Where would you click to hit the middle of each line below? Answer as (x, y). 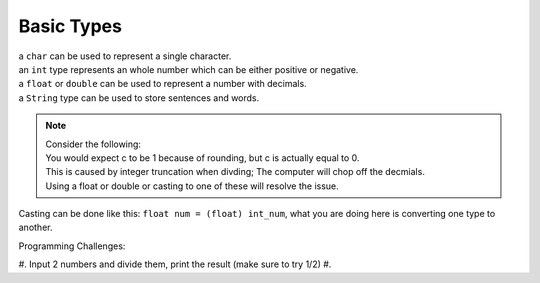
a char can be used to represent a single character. (125, 56)
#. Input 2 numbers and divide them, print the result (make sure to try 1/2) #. (175, 264)
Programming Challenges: (72, 246)
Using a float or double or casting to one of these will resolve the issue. (192, 186)
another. (35, 227)
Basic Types (70, 26)
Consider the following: (93, 144)
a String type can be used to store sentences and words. (139, 97)
